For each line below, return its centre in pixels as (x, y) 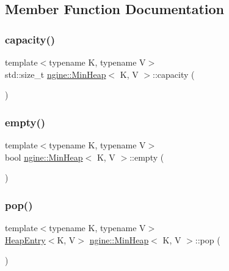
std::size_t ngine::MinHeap (56, 74)
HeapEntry (25, 239)
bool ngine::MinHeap (44, 157)
